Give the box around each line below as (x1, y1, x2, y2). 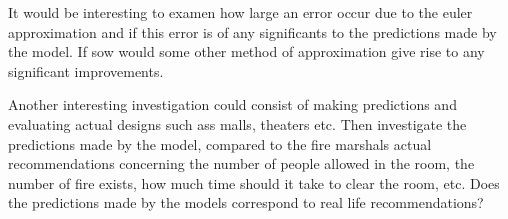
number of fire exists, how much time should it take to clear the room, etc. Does (8, 172, 500, 193)
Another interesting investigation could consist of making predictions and (8, 94, 457, 115)
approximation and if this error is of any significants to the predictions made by (8, 21, 497, 42)
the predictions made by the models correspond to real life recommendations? (8, 192, 484, 213)
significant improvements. (8, 60, 164, 81)
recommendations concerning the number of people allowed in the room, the (8, 153, 475, 174)
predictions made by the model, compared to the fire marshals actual (8, 133, 432, 154)
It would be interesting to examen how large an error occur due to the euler (8, 2, 473, 22)
